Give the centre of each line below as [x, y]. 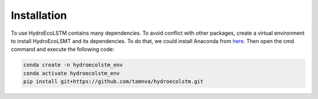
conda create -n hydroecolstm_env [73, 65]
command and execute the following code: [63, 49]
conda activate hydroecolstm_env [72, 73]
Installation [39, 15]
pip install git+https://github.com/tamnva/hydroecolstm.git [113, 82]
